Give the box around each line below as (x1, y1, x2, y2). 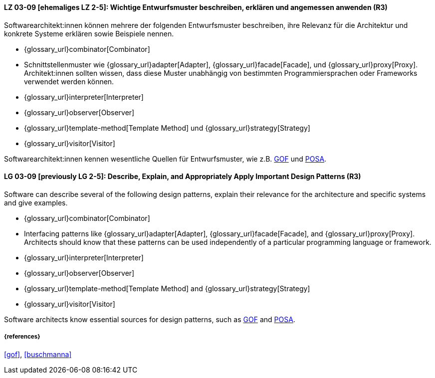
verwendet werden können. (24, 77, 114, 86)
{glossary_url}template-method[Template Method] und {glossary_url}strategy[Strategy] (24, 123, 310, 132)
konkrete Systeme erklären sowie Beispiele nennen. (4, 29, 174, 38)
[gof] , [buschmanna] (4, 350, 72, 359)
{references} (4, 333, 40, 341)
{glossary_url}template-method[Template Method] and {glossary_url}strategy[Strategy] (24, 284, 310, 293)
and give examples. (4, 198, 68, 207)
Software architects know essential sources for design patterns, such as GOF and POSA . (4, 315, 295, 324)
